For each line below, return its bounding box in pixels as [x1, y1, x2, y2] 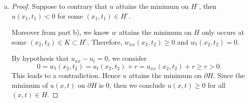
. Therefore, [87, 36, 123, 47]
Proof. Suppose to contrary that [11, 1, 108, 11]
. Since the [213, 70, 245, 80]
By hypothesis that [11, 53, 69, 63]
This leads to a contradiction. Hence [11, 70, 121, 80]
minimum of [11, 79, 48, 90]
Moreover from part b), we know [11, 27, 110, 37]
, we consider [108, 53, 147, 63]
